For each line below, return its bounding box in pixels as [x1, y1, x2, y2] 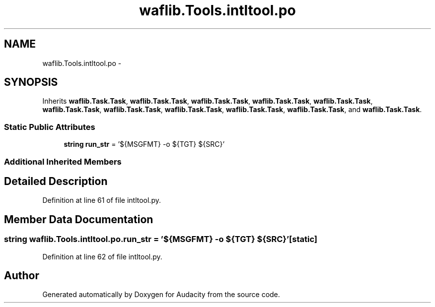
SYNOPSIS [4, 76, 58, 89]
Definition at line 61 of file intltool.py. [42, 196, 161, 205]
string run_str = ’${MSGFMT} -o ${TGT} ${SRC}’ [64, 140, 225, 149]
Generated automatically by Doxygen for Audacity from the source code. [42, 290, 280, 299]
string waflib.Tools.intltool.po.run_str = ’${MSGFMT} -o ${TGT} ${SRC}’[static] [4, 234, 318, 245]
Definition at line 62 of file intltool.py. [42, 252, 162, 261]
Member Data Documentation [4, 213, 153, 226]
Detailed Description [4, 175, 108, 187]
